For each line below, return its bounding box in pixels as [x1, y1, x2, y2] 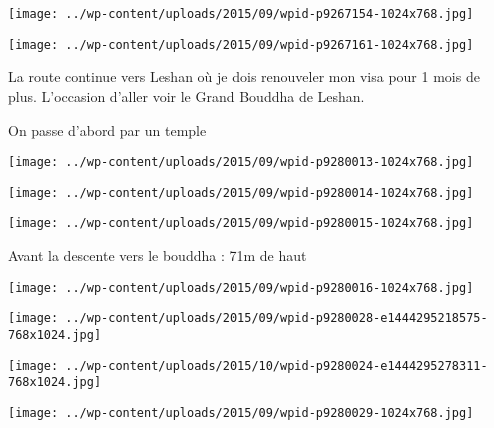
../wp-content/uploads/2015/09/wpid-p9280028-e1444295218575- [65, 311, 488, 326]
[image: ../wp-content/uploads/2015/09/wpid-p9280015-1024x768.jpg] [8, 216, 474, 231]
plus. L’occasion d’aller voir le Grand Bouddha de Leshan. [8, 85, 365, 106]
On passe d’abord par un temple [8, 119, 207, 140]
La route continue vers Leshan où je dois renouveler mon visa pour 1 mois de [8, 66, 480, 87]
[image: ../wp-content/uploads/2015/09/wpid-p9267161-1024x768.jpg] [8, 37, 474, 52]
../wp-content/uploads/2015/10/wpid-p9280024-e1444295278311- [65, 358, 488, 373]
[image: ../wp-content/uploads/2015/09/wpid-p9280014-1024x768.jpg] [8, 185, 474, 200]
